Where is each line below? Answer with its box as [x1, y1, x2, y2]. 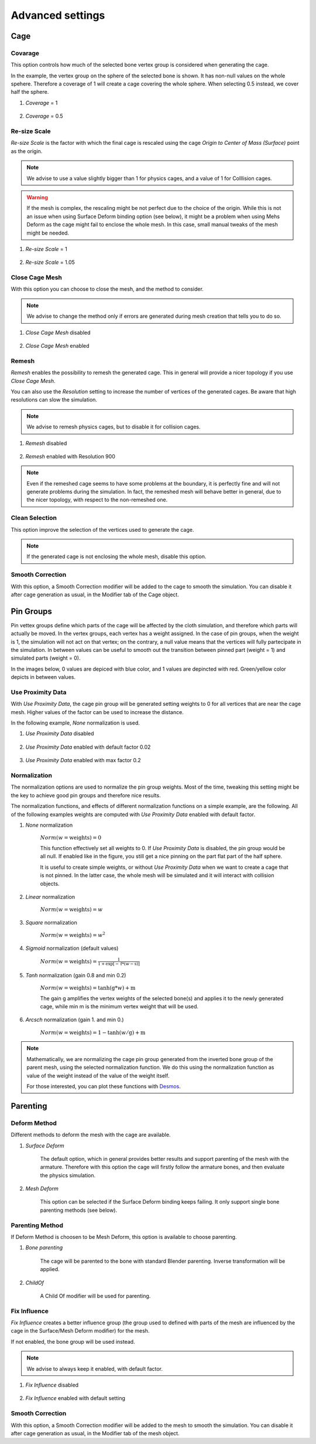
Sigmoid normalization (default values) [25, 944, 119, 952]
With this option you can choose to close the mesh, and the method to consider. [11, 286, 204, 293]
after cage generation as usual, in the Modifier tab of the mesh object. [11, 1429, 180, 1436]
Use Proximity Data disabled [25, 730, 94, 737]
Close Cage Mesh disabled [25, 329, 91, 336]
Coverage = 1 [25, 99, 58, 106]
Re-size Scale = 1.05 [25, 259, 75, 266]
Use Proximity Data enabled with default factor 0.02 [25, 743, 151, 750]
